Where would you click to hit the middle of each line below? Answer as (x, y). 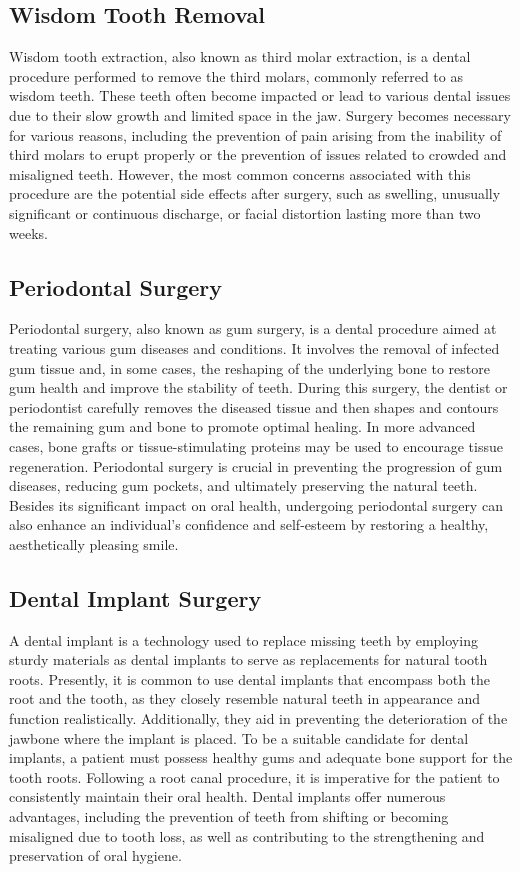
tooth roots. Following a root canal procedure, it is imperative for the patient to (254, 776)
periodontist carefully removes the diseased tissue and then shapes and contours (254, 406)
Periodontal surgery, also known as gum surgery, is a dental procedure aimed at (253, 328)
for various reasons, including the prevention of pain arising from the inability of (255, 134)
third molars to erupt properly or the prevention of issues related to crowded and (258, 154)
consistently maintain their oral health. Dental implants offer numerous (227, 796)
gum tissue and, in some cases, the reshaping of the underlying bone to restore (249, 367)
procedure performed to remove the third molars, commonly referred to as (236, 75)
